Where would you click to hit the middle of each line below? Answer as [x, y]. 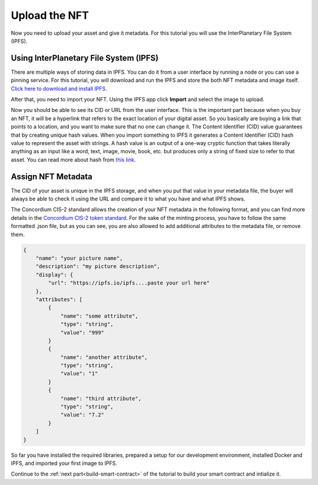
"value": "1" [79, 374]
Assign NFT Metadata [52, 176]
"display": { [54, 275]
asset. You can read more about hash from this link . [73, 160]
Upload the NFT [50, 15]
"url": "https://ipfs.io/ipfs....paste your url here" [129, 283]
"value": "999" [82, 332]
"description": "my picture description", [98, 266]
